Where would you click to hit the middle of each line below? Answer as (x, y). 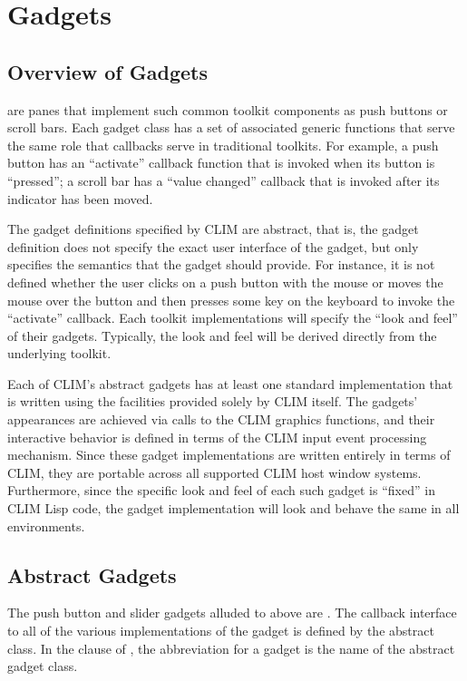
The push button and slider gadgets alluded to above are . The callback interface (232, 613)
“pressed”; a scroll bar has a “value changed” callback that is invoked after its (224, 180)
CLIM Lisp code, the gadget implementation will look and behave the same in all (233, 508)
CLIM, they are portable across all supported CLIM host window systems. (214, 472)
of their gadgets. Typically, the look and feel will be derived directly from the (222, 335)
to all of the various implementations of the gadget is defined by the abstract (221, 631)
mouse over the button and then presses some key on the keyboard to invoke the (231, 300)
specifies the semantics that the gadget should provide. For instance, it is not (221, 264)
